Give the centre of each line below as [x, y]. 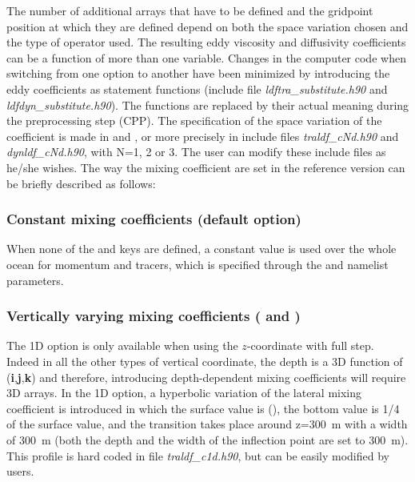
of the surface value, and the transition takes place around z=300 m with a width [207, 424]
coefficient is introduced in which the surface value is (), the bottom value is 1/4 [203, 408]
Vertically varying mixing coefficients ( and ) [154, 316]
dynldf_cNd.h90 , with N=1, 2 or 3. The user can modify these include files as [196, 152]
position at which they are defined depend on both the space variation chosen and [207, 26]
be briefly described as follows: [81, 183]
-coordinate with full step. [310, 345]
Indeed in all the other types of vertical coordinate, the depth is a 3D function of [205, 361]
